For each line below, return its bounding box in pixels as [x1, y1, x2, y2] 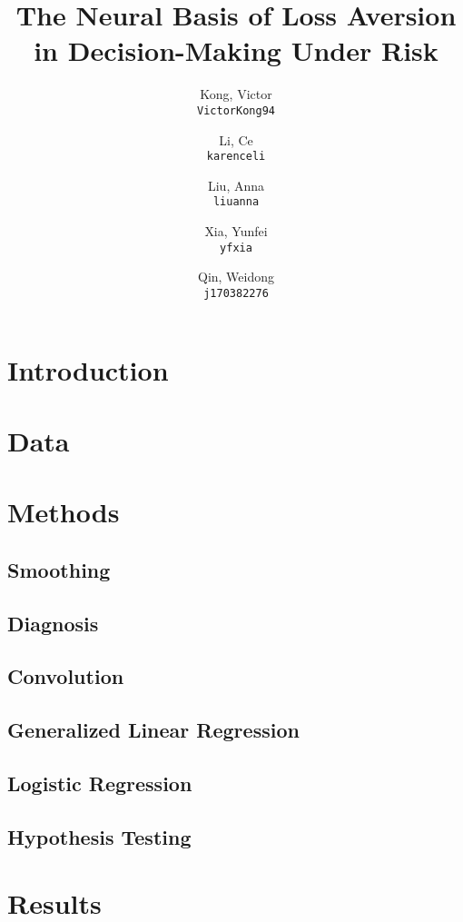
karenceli [206, 150, 266, 164]
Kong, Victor [200, 84, 272, 104]
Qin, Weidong [197, 267, 275, 286]
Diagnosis [7, 609, 99, 637]
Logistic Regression [7, 769, 192, 798]
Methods [7, 493, 120, 530]
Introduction [7, 351, 169, 388]
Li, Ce [219, 130, 253, 149]
